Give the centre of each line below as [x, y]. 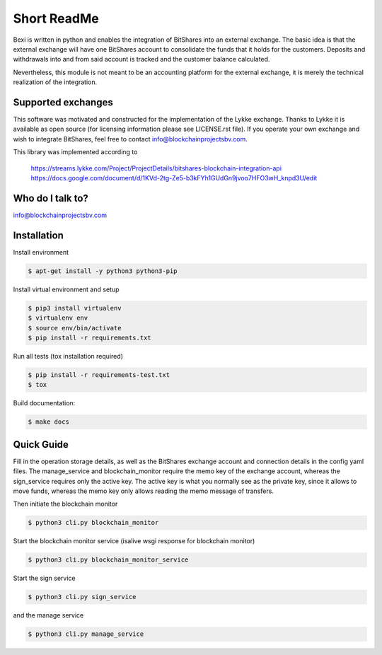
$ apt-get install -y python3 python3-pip [103, 271]
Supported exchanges [63, 102]
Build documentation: [44, 403]
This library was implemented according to [75, 152]
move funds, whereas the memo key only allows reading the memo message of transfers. [143, 491]
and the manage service [48, 615]
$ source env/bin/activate [75, 328]
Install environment [41, 252]
